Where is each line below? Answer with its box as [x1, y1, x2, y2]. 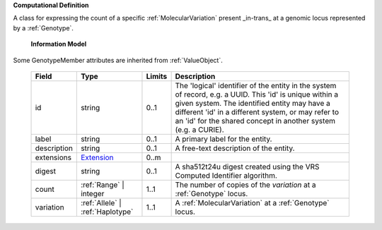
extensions [35, 152, 72, 162]
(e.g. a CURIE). [175, 124, 224, 134]
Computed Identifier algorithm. [175, 170, 277, 180]
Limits [146, 71, 168, 81]
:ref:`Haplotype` [80, 207, 134, 217]
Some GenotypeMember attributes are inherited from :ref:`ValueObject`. [13, 56, 223, 64]
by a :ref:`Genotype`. [13, 23, 74, 32]
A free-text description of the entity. [175, 143, 295, 153]
